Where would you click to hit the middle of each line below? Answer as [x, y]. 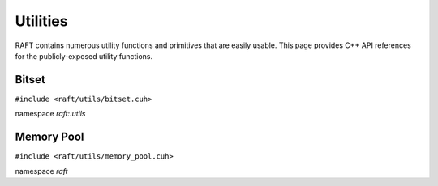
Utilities [41, 21]
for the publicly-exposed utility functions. [84, 56]
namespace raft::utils [50, 114]
